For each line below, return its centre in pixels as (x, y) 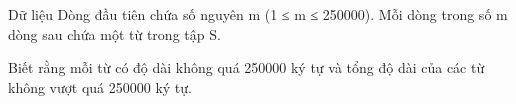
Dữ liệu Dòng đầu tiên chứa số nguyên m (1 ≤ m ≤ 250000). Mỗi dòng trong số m (258, 14)
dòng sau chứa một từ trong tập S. (114, 33)
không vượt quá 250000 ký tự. (100, 86)
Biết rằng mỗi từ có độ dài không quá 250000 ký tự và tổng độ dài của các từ (246, 67)
